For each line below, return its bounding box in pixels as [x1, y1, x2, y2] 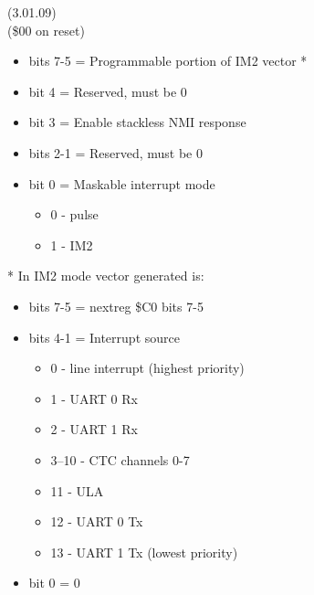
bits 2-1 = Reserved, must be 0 [28, 143, 204, 162]
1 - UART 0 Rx [50, 388, 138, 408]
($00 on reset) [7, 20, 85, 39]
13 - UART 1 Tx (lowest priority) [50, 542, 238, 561]
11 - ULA [50, 481, 104, 500]
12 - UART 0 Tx [50, 512, 143, 531]
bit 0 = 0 [28, 573, 80, 592]
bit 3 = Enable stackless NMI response [28, 112, 246, 132]
